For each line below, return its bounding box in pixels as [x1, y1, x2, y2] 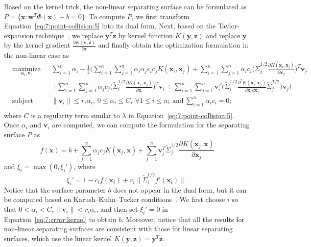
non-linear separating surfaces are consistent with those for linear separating [4, 223, 233, 234]
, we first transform [131, 11, 190, 21]
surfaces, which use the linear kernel [4, 233, 112, 243]
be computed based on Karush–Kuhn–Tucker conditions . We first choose [4, 194, 225, 204]
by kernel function [118, 30, 173, 40]
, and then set [96, 203, 138, 214]
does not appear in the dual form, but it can [113, 184, 247, 195]
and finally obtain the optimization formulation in [98, 40, 248, 50]
